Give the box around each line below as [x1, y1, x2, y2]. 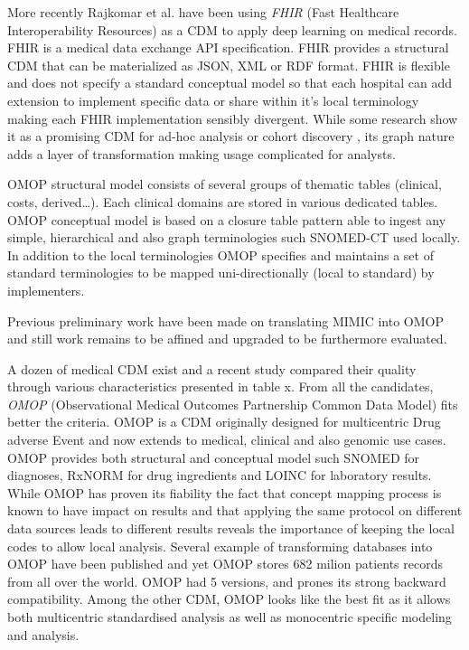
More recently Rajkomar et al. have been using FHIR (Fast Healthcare [7, 3, 399, 21]
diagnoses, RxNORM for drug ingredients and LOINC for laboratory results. [7, 466, 432, 485]
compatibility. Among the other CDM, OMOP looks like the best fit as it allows [7, 589, 451, 608]
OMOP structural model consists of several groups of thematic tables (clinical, [7, 174, 442, 193]
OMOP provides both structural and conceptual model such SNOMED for [7, 447, 420, 466]
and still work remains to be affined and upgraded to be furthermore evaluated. [7, 329, 447, 348]
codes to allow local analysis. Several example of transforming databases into [7, 536, 433, 555]
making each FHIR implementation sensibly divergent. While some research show [7, 108, 458, 127]
